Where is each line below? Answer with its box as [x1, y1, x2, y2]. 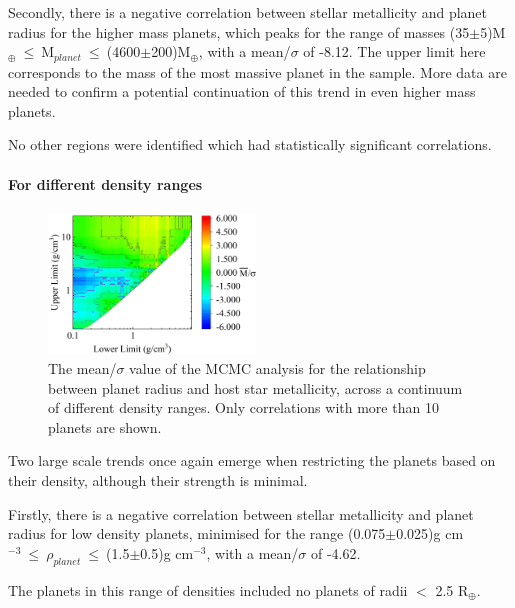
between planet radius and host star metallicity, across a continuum [48, 377, 463, 398]
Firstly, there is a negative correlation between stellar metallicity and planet [8, 503, 474, 524]
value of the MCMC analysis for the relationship [129, 358, 426, 379]
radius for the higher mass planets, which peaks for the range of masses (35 [8, 21, 470, 42]
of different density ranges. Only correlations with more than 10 [48, 397, 439, 418]
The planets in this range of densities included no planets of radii [8, 579, 408, 600]
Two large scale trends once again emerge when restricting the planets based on [8, 450, 496, 471]
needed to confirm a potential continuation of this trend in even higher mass [8, 81, 476, 102]
